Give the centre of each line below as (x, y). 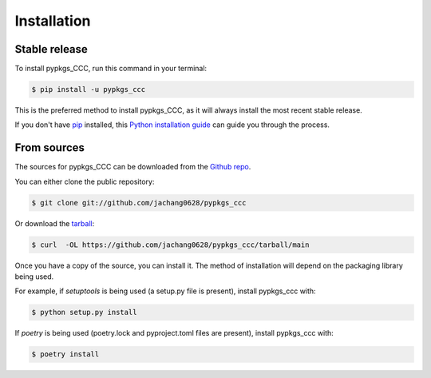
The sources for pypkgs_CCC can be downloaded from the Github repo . (133, 167)
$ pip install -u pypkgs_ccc (89, 90)
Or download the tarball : (55, 223)
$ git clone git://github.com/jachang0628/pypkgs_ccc (139, 203)
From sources (50, 148)
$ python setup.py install (84, 312)
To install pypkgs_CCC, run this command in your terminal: (111, 69)
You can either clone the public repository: (85, 181)
